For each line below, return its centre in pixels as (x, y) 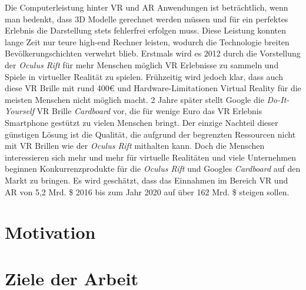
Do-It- (278, 99)
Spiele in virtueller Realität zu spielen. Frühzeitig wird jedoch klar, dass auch (144, 76)
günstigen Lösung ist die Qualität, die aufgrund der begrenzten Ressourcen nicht (150, 134)
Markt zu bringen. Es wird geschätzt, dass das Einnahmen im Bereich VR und (147, 180)
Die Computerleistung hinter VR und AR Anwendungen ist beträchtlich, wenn (147, 7)
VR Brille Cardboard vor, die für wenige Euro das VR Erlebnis (149, 111)
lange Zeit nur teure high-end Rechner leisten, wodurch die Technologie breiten (147, 41)
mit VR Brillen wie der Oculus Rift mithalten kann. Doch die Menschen (135, 146)
